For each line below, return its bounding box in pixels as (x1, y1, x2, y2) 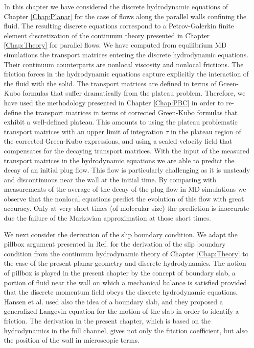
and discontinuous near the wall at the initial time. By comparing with (4, 174, 217, 184)
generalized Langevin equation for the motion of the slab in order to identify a (4, 306, 239, 316)
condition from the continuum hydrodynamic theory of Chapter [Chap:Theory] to (4, 248, 249, 258)
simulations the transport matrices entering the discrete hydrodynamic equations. (4, 49, 249, 59)
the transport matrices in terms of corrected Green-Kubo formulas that (23, 107, 238, 117)
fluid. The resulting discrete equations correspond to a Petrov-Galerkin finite (4, 21, 234, 31)
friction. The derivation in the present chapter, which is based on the (4, 316, 211, 325)
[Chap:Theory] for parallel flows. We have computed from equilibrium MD (4, 40, 227, 50)
